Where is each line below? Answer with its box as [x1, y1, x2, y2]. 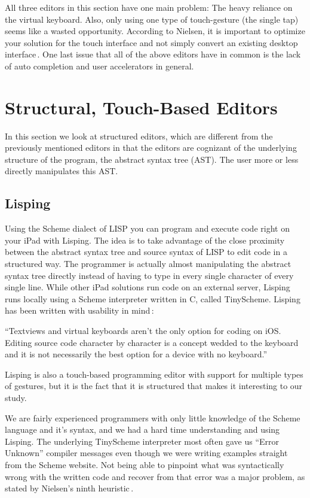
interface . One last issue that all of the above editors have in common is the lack [5, 48, 301, 60]
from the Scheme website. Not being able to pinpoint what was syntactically [5, 458, 284, 470]
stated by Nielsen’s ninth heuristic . [5, 482, 134, 494]
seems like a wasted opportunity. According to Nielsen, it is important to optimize [5, 25, 305, 37]
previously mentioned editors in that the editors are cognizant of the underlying [5, 141, 297, 154]
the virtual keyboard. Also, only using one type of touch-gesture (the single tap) [5, 13, 299, 25]
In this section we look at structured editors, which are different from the [5, 129, 273, 142]
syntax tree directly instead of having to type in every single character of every [5, 269, 294, 281]
